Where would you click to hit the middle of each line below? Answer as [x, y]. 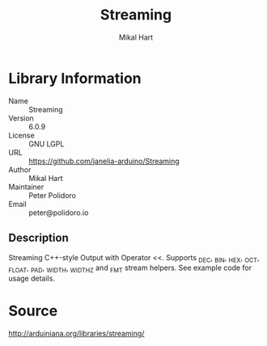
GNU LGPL [47, 144]
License [21, 135]
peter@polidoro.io [59, 213]
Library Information [75, 78]
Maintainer [26, 187]
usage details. [32, 278]
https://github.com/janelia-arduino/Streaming [104, 161]
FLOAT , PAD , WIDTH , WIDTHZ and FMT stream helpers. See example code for [130, 269]
